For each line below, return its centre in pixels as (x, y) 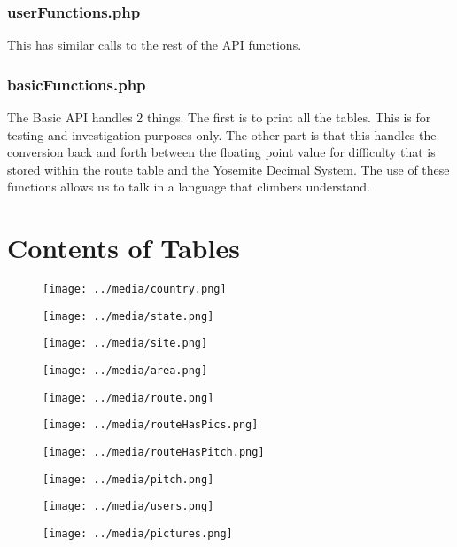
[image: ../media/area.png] (125, 371)
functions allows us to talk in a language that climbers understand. (189, 187)
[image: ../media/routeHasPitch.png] (154, 453)
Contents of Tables (124, 248)
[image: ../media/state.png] (128, 316)
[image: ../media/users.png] (128, 507)
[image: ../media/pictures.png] (138, 534)
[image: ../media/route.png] (128, 398)
